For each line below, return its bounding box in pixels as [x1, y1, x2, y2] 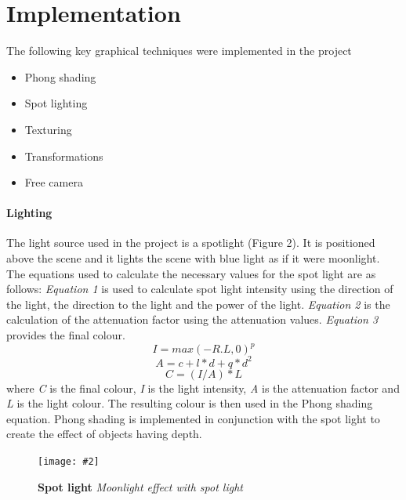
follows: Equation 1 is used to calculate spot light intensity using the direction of [6, 281, 393, 297]
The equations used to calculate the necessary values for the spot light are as [6, 265, 376, 281]
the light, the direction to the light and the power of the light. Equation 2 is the [6, 295, 390, 312]
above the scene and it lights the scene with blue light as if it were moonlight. [6, 250, 380, 266]
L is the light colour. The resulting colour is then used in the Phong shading [6, 395, 373, 411]
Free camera [24, 174, 83, 190]
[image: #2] [38, 456, 100, 468]
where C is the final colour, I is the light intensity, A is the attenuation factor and [6, 379, 400, 396]
